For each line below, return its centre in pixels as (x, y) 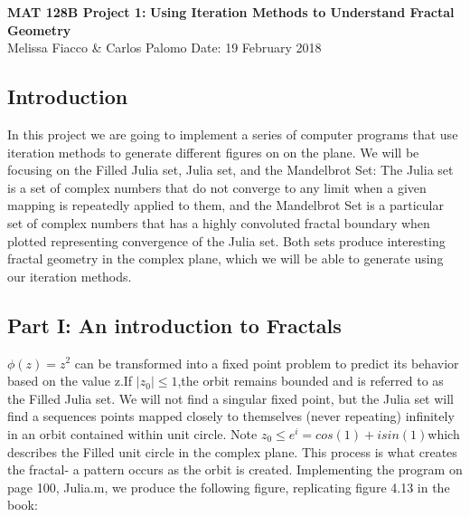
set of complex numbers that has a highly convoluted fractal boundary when (219, 222)
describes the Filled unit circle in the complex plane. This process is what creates (232, 451)
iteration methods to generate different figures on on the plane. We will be (213, 152)
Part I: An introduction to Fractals (174, 325)
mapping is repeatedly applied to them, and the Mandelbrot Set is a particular (226, 205)
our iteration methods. (70, 276)
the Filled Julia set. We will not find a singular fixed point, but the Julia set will (231, 398)
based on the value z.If (70, 381)
